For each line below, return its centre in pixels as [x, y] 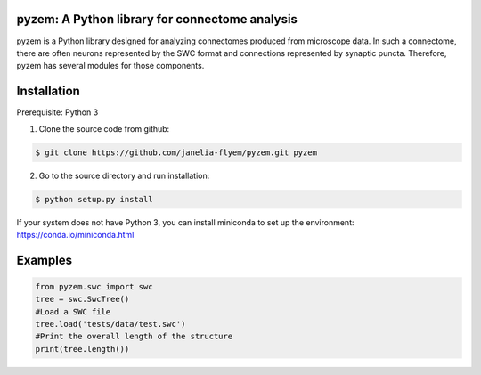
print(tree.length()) [82, 349]
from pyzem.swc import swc [94, 286]
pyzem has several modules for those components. [110, 66]
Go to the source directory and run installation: [124, 175]
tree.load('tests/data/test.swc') [110, 324]
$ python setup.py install [94, 199]
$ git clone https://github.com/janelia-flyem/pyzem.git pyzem [176, 152]
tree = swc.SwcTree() [82, 299]
